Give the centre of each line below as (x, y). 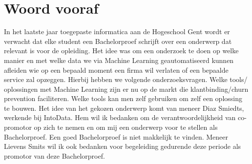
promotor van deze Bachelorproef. (54, 155)
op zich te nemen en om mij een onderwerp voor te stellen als (126, 127)
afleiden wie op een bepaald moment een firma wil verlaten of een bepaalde (116, 70)
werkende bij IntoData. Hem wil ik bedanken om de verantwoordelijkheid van (120, 117)
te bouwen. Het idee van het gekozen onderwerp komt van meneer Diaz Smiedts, (124, 108)
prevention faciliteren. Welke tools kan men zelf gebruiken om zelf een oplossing (123, 98)
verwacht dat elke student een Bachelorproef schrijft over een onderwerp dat (118, 41)
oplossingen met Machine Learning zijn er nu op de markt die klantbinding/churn (126, 89)
